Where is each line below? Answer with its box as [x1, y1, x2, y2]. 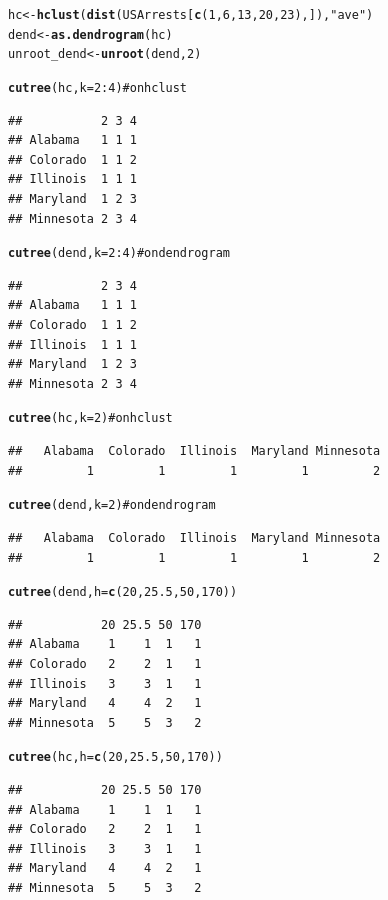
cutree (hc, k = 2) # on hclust [8, 411, 173, 426]
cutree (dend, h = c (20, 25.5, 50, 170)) [8, 585, 238, 600]
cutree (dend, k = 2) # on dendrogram [8, 498, 216, 513]
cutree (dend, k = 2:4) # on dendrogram [8, 246, 230, 261]
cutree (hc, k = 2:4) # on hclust [8, 80, 188, 95]
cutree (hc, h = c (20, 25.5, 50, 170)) [8, 750, 223, 765]
